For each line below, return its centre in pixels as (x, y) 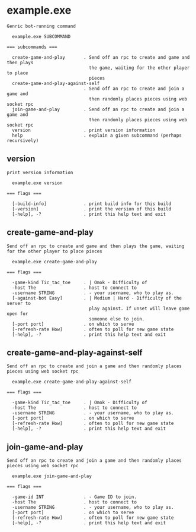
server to (19, 303)
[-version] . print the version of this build (91, 209)
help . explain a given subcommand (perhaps (97, 135)
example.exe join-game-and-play (52, 476)
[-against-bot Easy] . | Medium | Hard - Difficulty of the (97, 298)
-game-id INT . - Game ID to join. (74, 497)
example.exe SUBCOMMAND (41, 36)
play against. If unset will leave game (139, 309)
